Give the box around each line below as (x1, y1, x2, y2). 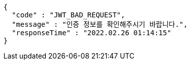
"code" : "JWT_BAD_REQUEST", (11, 11, 125, 19)
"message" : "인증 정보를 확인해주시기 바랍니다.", (11, 20, 188, 28)
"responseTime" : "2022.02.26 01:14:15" (11, 29, 172, 37)
